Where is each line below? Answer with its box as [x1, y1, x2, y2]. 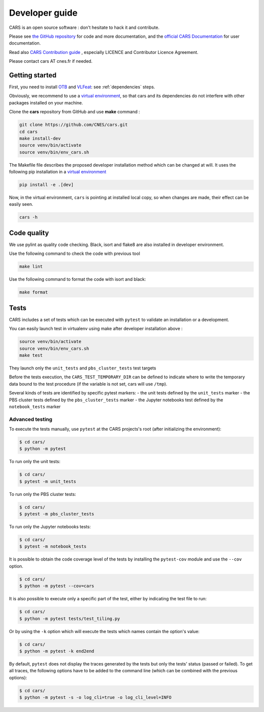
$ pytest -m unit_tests [19, 478, 77, 484]
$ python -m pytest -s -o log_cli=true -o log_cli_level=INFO [19, 695, 172, 700]
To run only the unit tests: [9, 459, 61, 465]
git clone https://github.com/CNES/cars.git [19, 122, 128, 127]
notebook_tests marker [9, 403, 61, 409]
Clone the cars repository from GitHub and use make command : [9, 109, 140, 115]
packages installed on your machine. [9, 99, 83, 105]
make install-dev [19, 135, 61, 141]
